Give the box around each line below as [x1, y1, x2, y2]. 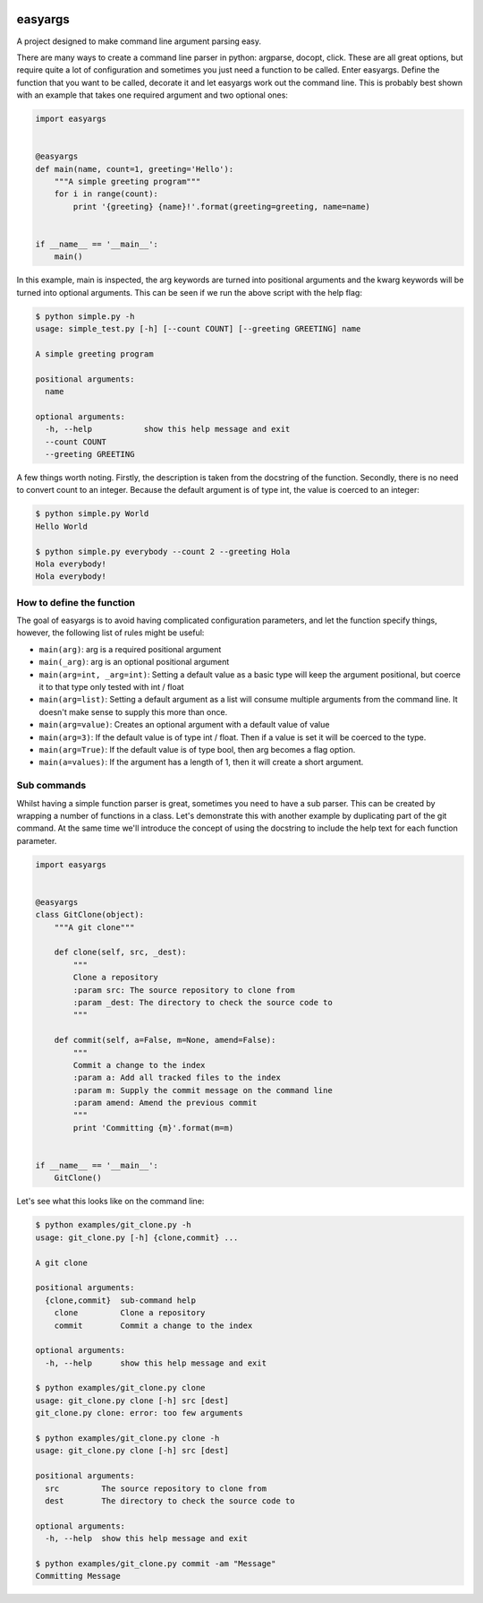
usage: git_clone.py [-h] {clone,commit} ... [35, 1232, 239, 1243]
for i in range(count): [54, 189, 158, 199]
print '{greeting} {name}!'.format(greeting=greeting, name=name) [72, 202, 371, 211]
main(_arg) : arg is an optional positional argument [38, 657, 230, 668]
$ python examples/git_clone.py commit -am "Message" [35, 1558, 276, 1568]
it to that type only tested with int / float [38, 682, 184, 693]
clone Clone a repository [54, 1308, 206, 1318]
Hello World [35, 521, 89, 531]
